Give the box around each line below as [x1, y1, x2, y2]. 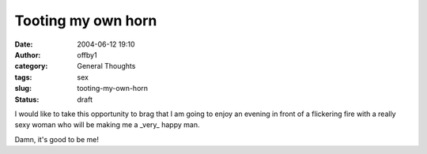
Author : [14, 50, 41, 59]
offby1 [77, 50, 98, 59]
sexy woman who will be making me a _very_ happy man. [14, 120, 200, 130]
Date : [14, 39, 33, 49]
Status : [14, 95, 40, 104]
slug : [14, 84, 32, 93]
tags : [14, 72, 32, 82]
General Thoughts [77, 62, 136, 71]
